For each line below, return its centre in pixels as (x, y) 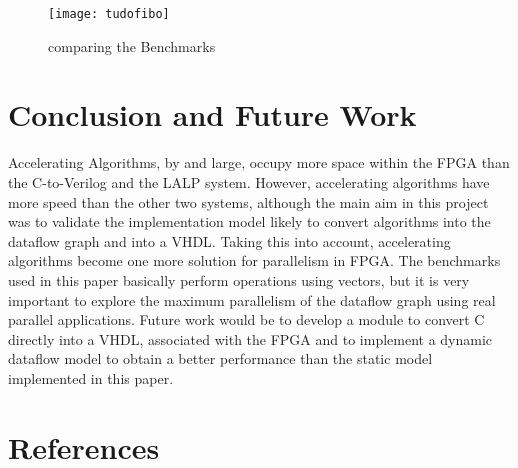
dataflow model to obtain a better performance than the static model (220, 358)
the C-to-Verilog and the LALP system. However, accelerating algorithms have (249, 181)
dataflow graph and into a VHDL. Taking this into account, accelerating (229, 240)
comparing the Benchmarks (132, 45)
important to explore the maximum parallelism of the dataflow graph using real (252, 299)
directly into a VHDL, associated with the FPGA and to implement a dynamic (250, 338)
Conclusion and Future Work (212, 114)
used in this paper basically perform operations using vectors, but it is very (239, 279)
